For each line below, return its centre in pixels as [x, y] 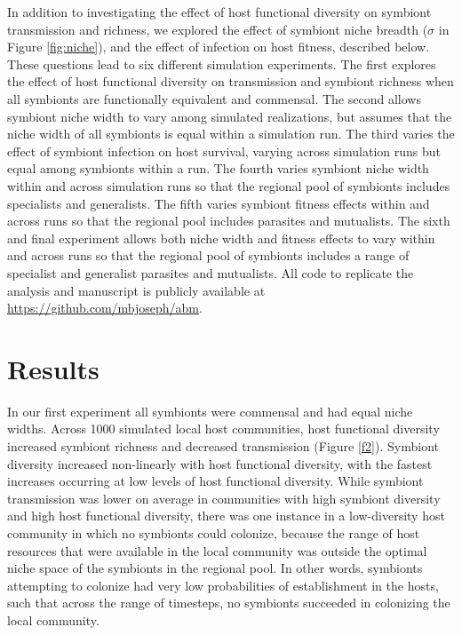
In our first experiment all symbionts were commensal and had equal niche [210, 411]
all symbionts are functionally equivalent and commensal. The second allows [214, 98]
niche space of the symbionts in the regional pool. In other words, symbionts [215, 568]
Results [53, 368]
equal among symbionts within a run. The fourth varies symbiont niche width [218, 168]
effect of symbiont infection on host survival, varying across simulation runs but [224, 151]
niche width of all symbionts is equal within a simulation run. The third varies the [231, 134]
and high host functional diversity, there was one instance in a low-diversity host [226, 516]
